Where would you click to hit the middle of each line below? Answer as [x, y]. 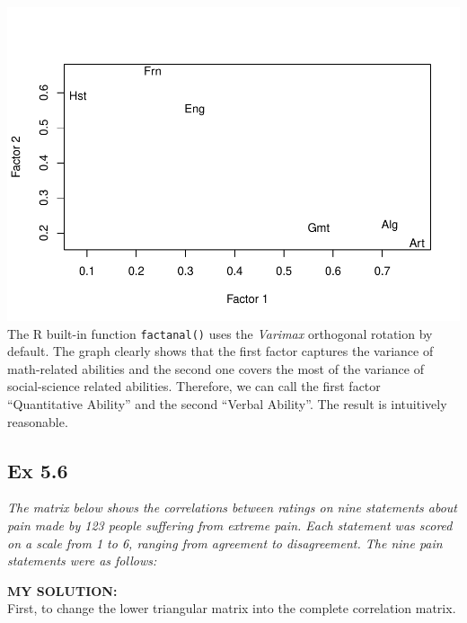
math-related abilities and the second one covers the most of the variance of [216, 368]
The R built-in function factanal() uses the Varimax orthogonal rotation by [220, 333]
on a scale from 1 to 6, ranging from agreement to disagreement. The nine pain [225, 543]
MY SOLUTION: [62, 590]
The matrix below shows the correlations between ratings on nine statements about [232, 507]
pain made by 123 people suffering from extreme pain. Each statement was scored [230, 525]
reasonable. [38, 421]
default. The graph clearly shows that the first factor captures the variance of [220, 351]
